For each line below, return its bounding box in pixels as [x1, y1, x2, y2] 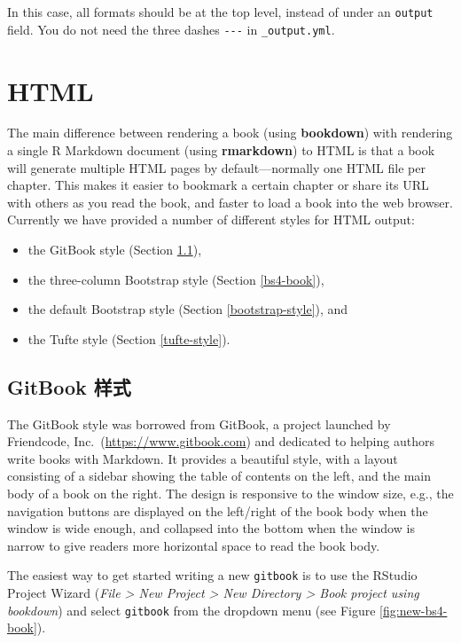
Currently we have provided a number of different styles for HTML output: [7, 210, 415, 229]
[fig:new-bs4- [379, 600, 448, 619]
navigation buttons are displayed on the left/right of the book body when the [7, 501, 428, 520]
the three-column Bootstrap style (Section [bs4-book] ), [27, 270, 324, 288]
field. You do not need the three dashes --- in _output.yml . [7, 20, 335, 38]
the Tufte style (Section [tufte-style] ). [27, 329, 230, 348]
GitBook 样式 [7, 372, 131, 400]
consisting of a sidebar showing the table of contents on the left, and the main [7, 467, 431, 485]
